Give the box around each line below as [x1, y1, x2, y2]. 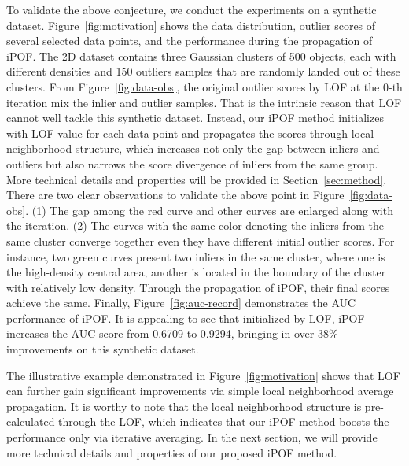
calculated [6, 413, 55, 430]
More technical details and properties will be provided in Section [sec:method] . [6, 171, 387, 187]
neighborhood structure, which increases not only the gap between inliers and [6, 140, 380, 157]
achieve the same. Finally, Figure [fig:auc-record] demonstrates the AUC [6, 294, 356, 311]
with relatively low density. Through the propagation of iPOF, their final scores [6, 279, 390, 295]
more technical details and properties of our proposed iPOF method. [6, 444, 337, 460]
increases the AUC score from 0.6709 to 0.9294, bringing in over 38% [6, 325, 338, 342]
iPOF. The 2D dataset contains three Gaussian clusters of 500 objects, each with [6, 47, 396, 64]
